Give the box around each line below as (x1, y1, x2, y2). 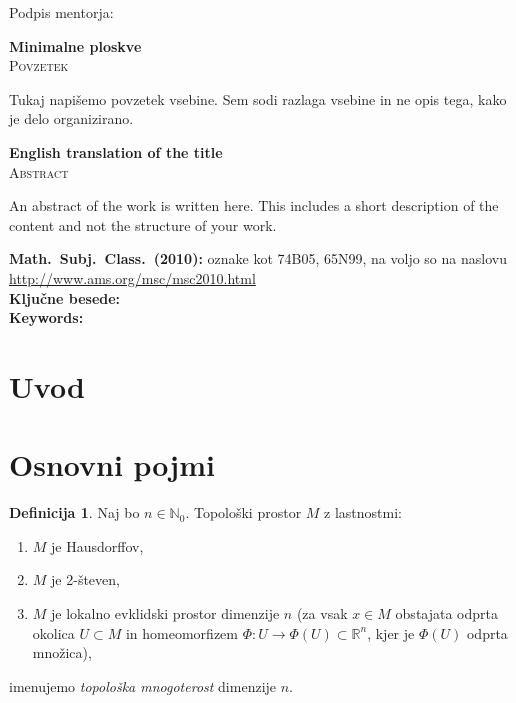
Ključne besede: (9, 287, 121, 308)
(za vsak (296, 603, 348, 623)
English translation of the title (9, 141, 223, 162)
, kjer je (367, 622, 415, 643)
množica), (32, 642, 92, 663)
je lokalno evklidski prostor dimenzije (51, 603, 280, 623)
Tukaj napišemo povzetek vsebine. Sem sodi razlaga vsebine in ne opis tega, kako (9, 88, 507, 109)
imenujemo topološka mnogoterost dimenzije (9, 675, 277, 696)
